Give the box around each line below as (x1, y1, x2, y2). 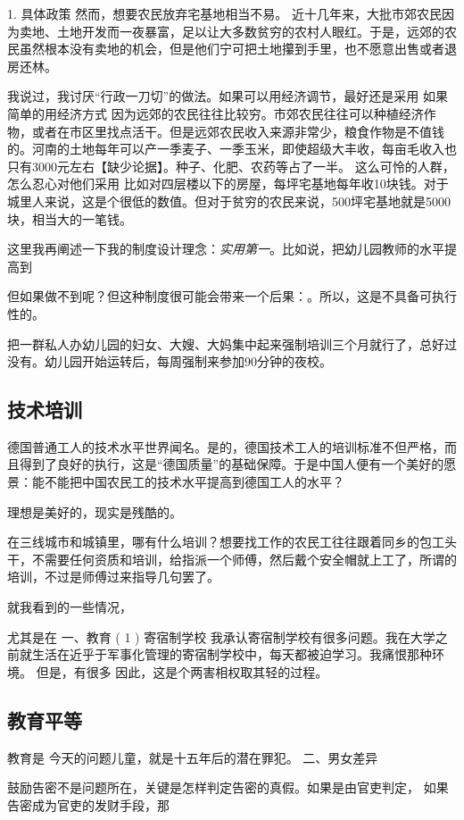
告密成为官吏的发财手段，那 (7, 795, 170, 814)
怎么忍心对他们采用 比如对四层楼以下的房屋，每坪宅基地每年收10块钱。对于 (7, 174, 449, 193)
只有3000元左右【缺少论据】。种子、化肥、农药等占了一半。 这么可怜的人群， (7, 156, 455, 175)
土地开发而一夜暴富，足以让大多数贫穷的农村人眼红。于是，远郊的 (56, 21, 444, 40)
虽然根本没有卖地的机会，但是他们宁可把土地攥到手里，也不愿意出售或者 (19, 39, 444, 58)
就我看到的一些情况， (7, 598, 132, 616)
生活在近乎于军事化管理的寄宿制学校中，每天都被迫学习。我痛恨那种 (31, 645, 432, 664)
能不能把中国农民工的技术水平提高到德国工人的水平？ (31, 473, 344, 491)
